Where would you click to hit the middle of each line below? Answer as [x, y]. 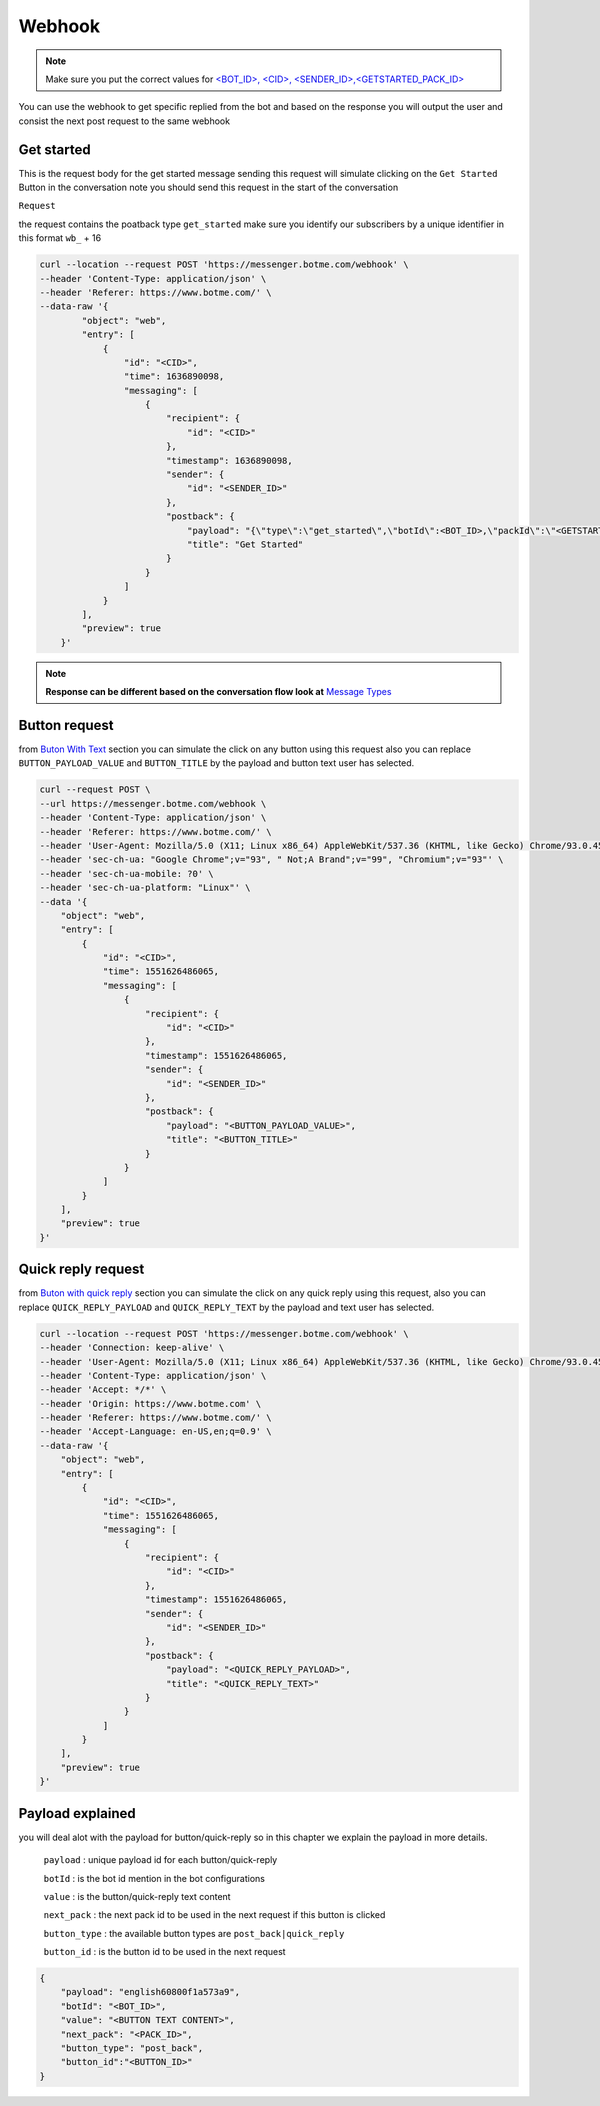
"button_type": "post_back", [132, 2048]
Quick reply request [81, 1269]
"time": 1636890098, [174, 376]
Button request [66, 725]
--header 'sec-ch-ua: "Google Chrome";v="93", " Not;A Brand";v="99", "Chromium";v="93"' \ [271, 859]
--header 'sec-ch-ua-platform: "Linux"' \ [145, 888]
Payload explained [77, 1813]
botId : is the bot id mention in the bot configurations [154, 1878]
